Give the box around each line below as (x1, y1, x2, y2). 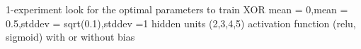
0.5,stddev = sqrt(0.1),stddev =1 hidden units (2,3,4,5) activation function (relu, (6, 15, 356, 30)
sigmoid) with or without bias (6, 29, 135, 44)
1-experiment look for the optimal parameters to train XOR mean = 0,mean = (6, 2, 348, 16)
